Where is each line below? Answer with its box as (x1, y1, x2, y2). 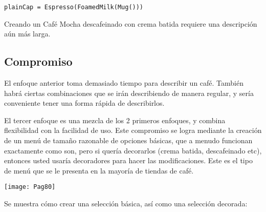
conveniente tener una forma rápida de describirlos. (4, 98, 165, 108)
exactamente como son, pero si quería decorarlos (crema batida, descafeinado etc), (4, 145, 262, 156)
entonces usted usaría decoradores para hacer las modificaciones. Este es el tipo (4, 155, 253, 166)
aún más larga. (4, 28, 51, 39)
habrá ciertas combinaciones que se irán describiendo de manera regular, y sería (4, 87, 254, 98)
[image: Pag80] (4, 183, 56, 191)
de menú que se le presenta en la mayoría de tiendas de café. (4, 165, 194, 176)
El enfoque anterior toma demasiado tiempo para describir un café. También (4, 78, 244, 88)
